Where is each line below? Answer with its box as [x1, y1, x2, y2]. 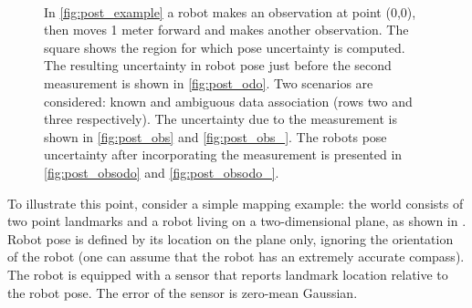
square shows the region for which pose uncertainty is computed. [44, 37, 405, 56]
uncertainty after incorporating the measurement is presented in [44, 145, 403, 164]
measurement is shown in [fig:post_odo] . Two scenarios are [44, 73, 373, 92]
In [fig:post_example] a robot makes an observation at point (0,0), [44, 2, 416, 21]
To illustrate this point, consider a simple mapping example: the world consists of [7, 193, 464, 212]
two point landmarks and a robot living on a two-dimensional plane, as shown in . [7, 211, 467, 231]
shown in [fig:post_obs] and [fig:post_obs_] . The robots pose [44, 127, 387, 146]
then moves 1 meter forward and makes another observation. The [44, 20, 409, 39]
